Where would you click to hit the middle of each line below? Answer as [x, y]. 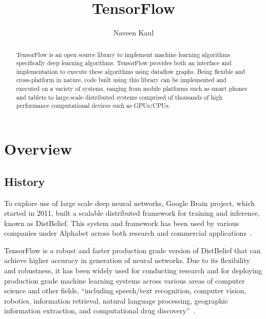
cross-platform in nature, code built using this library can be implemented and [121, 80]
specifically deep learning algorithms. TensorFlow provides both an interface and [124, 63]
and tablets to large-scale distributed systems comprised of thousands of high [119, 97]
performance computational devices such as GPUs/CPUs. [93, 106]
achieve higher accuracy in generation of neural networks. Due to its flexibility [127, 260]
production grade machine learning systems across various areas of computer [125, 280]
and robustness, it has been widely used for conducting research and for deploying [133, 270]
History [25, 181]
